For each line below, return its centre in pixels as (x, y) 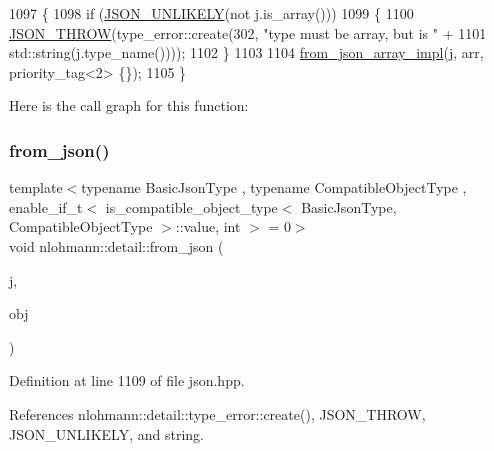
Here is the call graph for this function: (129, 105)
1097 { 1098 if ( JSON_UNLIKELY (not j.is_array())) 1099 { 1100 (211, 13)
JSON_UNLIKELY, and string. (106, 433)
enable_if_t (46, 206)
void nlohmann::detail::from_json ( (116, 245)
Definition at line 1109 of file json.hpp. (127, 380)
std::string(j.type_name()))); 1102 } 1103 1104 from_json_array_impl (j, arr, (246, 52)
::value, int (208, 226)
